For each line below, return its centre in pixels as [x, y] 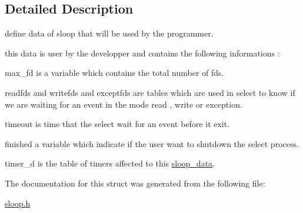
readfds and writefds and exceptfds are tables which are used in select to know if [150, 92]
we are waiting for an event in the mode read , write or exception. [124, 104]
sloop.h [18, 203]
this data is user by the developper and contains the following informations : [142, 53]
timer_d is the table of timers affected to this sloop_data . [110, 163]
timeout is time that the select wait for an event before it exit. [117, 124]
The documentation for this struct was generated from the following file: [135, 183]
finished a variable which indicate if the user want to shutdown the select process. [152, 143]
